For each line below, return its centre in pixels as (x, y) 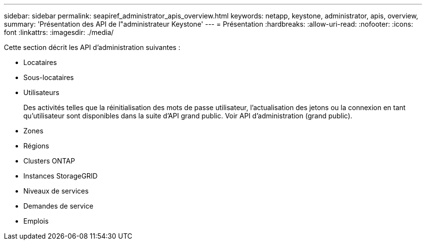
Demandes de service (58, 206)
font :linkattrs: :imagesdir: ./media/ (59, 32)
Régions (36, 146)
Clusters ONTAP (49, 161)
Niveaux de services (56, 191)
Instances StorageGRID (61, 176)
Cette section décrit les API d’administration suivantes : (92, 47)
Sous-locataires (49, 77)
